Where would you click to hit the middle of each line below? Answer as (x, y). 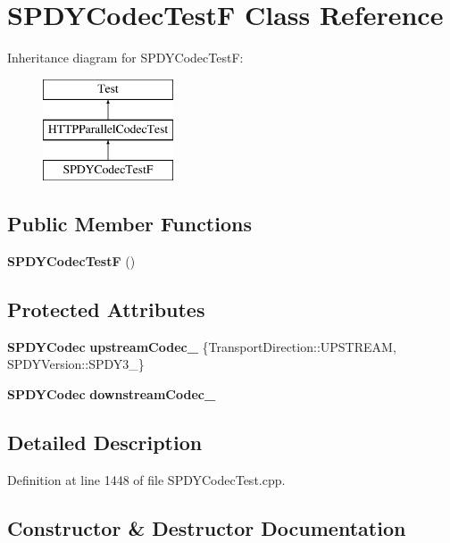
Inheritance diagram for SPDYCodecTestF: (125, 58)
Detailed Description (105, 442)
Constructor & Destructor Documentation (207, 527)
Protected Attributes (106, 309)
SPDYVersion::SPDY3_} (76, 364)
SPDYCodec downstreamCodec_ (112, 393)
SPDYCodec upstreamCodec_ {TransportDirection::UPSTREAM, (202, 346)
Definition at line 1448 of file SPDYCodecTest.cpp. (146, 479)
